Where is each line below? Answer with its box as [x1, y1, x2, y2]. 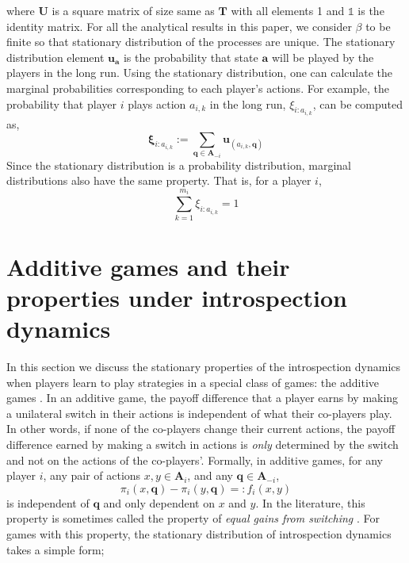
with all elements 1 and [231, 2, 345, 18]
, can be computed [312, 95, 403, 112]
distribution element [6, 48, 105, 65]
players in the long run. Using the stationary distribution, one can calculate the [6, 64, 393, 81]
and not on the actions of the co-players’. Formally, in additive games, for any [6, 451, 384, 468]
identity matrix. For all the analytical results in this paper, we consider [6, 17, 352, 34]
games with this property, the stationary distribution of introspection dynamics [6, 525, 392, 542]
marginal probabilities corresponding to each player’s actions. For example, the [6, 79, 389, 96]
